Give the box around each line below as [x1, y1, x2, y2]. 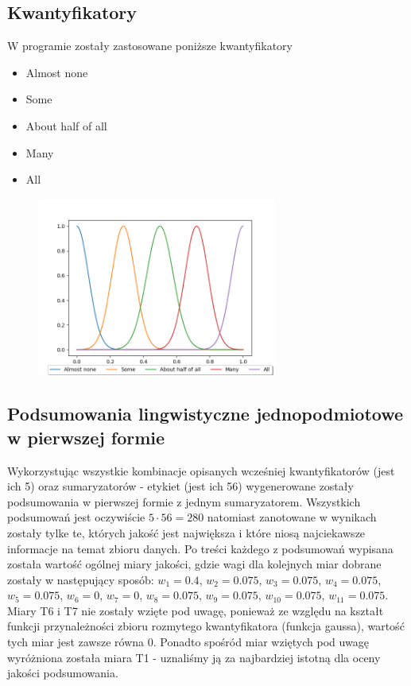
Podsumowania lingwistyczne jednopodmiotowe [7, 401, 404, 426]
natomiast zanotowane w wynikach [207, 509, 377, 525]
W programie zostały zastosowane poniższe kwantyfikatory [7, 37, 293, 54]
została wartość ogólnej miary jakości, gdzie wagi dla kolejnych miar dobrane [7, 556, 382, 572]
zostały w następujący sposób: [7, 571, 154, 587]
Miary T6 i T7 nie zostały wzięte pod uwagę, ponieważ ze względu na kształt [7, 602, 384, 618]
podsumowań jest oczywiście [7, 509, 145, 525]
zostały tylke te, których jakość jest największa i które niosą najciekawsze [7, 524, 366, 541]
